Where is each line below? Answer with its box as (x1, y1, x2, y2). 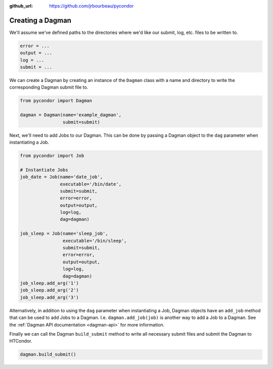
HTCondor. (9, 338, 32, 344)
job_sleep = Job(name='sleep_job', (20, 231, 108, 236)
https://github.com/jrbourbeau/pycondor (49, 3, 134, 9)
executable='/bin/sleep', (62, 238, 127, 243)
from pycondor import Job (20, 152, 84, 158)
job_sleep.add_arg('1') (20, 280, 79, 286)
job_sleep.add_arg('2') (20, 288, 79, 293)
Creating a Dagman (9, 16, 72, 25)
